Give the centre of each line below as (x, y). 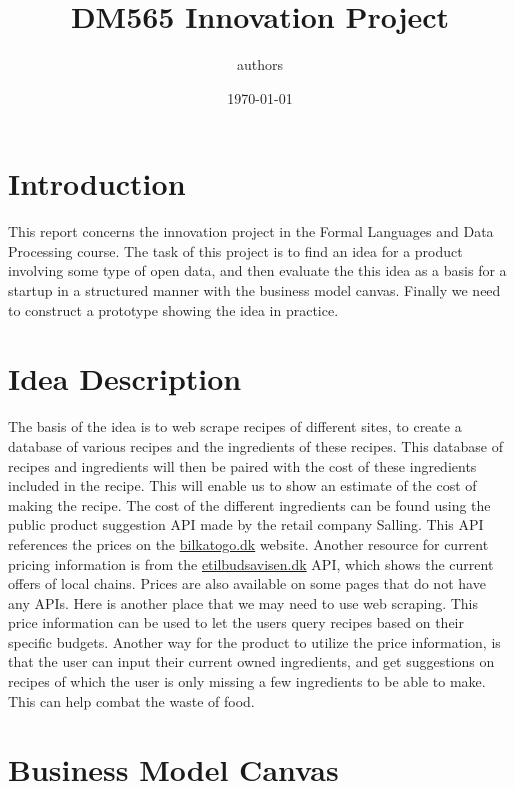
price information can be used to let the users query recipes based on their (236, 622)
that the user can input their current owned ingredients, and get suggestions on (251, 661)
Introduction (97, 183)
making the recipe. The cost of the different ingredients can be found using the (249, 504)
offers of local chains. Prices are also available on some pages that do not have (247, 583)
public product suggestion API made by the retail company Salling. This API (246, 524)
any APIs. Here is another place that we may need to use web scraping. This (243, 602)
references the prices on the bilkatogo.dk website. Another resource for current (248, 543)
